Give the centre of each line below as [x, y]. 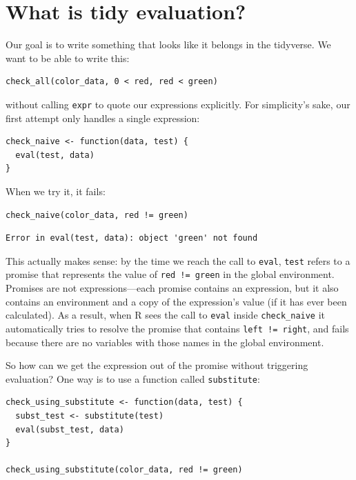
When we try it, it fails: [56, 191]
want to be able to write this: [68, 58]
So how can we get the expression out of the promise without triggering [157, 365]
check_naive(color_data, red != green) [97, 215]
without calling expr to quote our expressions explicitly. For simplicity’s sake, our [178, 104]
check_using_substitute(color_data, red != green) [124, 470]
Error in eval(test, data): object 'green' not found [132, 238]
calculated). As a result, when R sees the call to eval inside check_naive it [166, 315]
